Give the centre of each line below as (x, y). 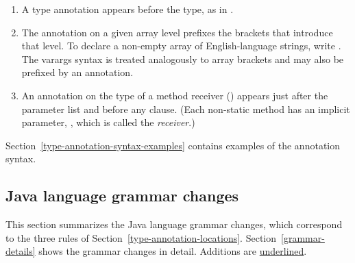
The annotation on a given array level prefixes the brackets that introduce (177, 32)
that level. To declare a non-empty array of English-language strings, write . (181, 46)
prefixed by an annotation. (77, 72)
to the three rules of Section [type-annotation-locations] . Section (141, 237)
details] (21, 251)
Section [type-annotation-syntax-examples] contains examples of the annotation (173, 145)
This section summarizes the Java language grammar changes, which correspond (174, 224)
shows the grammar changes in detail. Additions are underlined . (173, 251)
